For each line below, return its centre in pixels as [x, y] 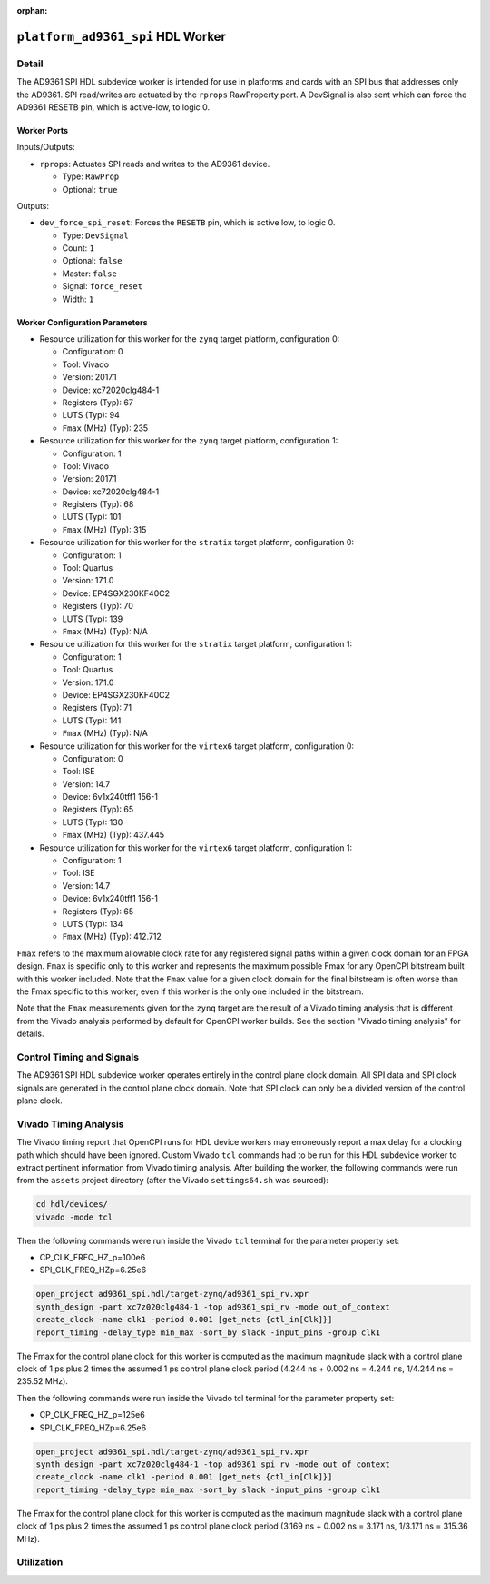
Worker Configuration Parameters [83, 322]
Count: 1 [78, 248]
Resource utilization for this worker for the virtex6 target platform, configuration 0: [196, 746]
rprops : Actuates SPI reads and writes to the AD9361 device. [155, 164]
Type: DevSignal [95, 235]
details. [30, 1034]
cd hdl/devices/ [72, 1205]
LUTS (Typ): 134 [93, 923]
